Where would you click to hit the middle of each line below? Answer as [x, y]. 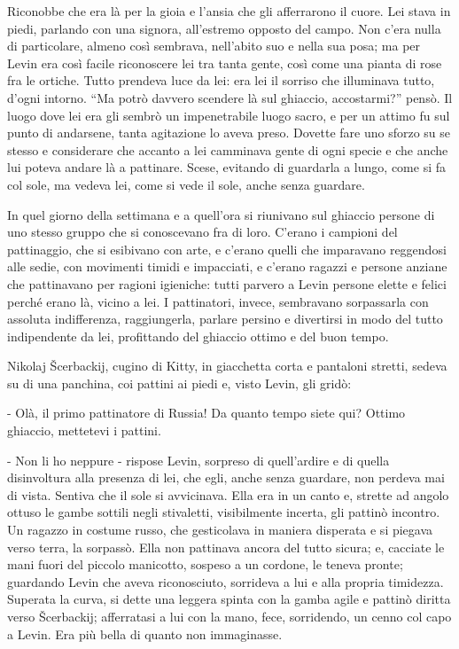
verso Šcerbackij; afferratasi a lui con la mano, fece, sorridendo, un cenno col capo [229, 616]
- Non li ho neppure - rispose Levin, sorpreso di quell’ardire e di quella [198, 460]
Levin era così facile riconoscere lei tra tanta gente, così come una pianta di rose [225, 63]
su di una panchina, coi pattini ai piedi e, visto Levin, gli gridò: [179, 383]
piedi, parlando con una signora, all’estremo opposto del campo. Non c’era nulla [224, 28]
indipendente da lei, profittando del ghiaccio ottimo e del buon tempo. [198, 336]
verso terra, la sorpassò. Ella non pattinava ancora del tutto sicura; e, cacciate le [226, 547]
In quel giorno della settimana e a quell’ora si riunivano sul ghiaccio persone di [221, 214]
